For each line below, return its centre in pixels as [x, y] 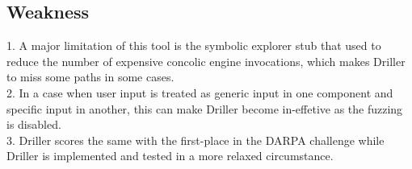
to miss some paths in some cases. [90, 77]
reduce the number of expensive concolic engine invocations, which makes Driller [206, 61]
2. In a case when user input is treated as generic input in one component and [200, 92]
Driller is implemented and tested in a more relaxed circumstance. [170, 156]
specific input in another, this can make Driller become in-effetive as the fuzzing [205, 108]
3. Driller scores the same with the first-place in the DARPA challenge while [195, 140]
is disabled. [34, 124]
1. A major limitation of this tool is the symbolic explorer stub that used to [194, 45]
